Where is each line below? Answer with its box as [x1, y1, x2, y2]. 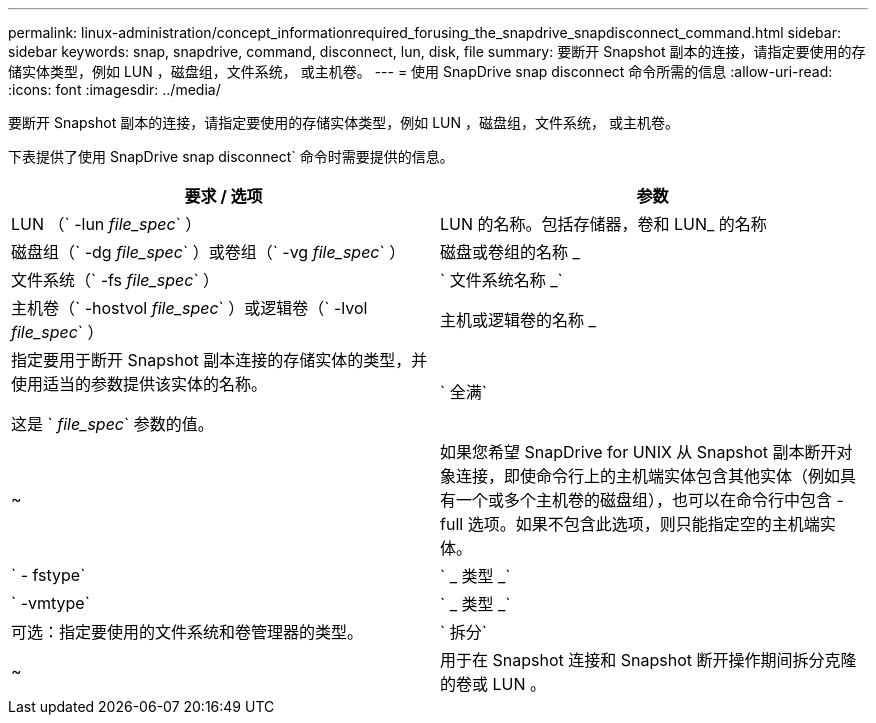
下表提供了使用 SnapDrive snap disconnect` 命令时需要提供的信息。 [8, 148, 454, 165]
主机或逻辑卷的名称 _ [440, 310, 596, 330]
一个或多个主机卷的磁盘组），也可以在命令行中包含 [456, 490, 833, 510]
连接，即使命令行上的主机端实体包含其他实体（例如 [456, 466, 841, 486]
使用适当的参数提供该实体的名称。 [11, 374, 268, 394]
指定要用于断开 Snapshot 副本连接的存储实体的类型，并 [11, 350, 428, 370]
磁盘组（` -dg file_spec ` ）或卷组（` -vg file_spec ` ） [11, 242, 406, 262]
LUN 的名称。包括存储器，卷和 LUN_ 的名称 [440, 214, 767, 234]
